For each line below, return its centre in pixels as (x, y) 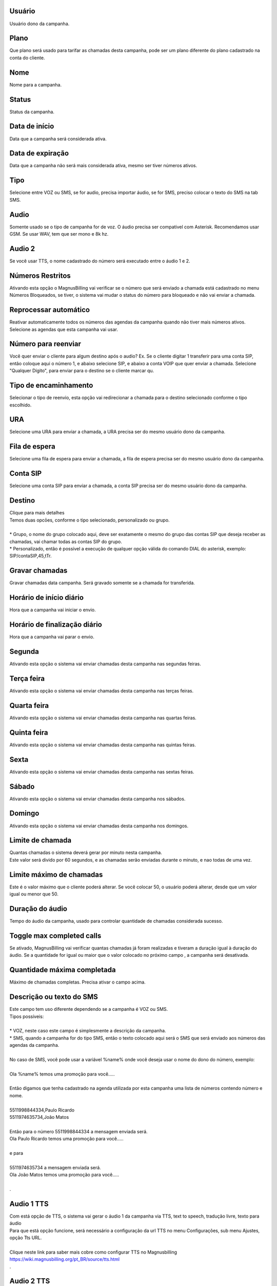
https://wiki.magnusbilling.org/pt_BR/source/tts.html (65, 1259)
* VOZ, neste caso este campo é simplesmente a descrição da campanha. (88, 1031)
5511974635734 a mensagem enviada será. (55, 1167)
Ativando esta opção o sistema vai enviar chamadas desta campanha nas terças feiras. (102, 691)
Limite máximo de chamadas (56, 874)
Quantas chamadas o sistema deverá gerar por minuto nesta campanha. (86, 853)
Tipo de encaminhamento (51, 386)
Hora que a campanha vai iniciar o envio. (53, 610)
